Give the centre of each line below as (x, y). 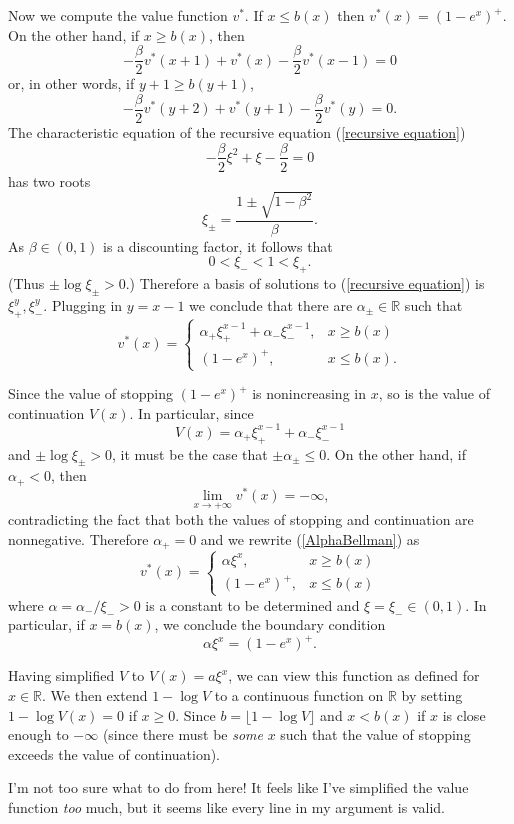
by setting (432, 695)
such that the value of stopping (375, 734)
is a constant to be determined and (252, 604)
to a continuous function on (299, 695)
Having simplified (61, 675)
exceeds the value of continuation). (114, 753)
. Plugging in (83, 304)
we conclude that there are (271, 304)
